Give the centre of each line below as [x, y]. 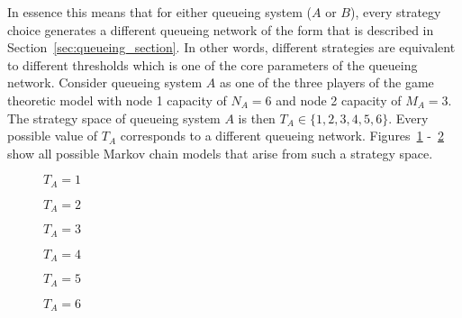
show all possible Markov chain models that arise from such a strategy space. [220, 153]
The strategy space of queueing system [114, 118]
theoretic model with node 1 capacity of [117, 100]
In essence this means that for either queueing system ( [160, 12]
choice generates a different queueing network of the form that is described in [221, 29]
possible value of [53, 136]
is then [257, 118]
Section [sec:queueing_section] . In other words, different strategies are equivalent [231, 47]
